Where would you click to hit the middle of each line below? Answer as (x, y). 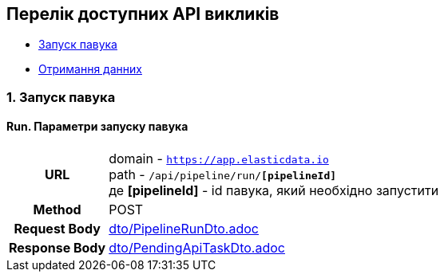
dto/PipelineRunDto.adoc (184, 229)
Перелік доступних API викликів (143, 14)
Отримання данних (90, 69)
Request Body (57, 229)
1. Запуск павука (61, 97)
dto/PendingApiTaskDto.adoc (197, 248)
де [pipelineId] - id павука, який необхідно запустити (274, 191)
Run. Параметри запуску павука (97, 127)
